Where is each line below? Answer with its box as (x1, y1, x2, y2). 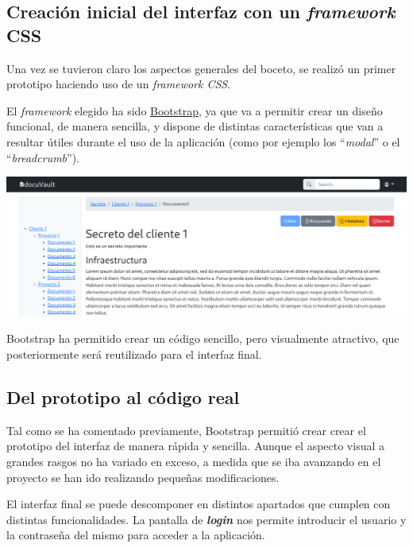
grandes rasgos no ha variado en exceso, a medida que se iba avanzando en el (6, 453, 381, 470)
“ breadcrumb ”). (6, 149, 79, 165)
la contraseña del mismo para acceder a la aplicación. (6, 527, 265, 543)
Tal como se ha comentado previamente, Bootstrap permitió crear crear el (6, 422, 366, 438)
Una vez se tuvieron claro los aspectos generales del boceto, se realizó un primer (6, 60, 396, 76)
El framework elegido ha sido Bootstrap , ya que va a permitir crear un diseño (6, 102, 383, 119)
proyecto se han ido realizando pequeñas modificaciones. (6, 468, 280, 485)
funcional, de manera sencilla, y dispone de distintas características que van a (6, 118, 384, 134)
